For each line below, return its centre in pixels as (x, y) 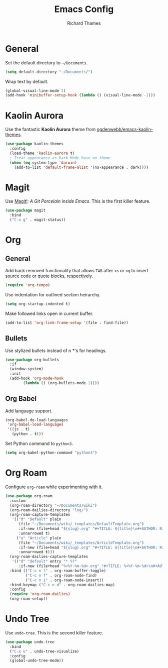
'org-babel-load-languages (35, 425)
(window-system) (26, 369)
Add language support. (29, 411)
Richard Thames (84, 23)
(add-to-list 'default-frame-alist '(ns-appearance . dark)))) (81, 167)
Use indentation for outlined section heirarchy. (53, 294)
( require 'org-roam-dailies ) (40, 594)
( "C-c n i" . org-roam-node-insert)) (64, 580)
